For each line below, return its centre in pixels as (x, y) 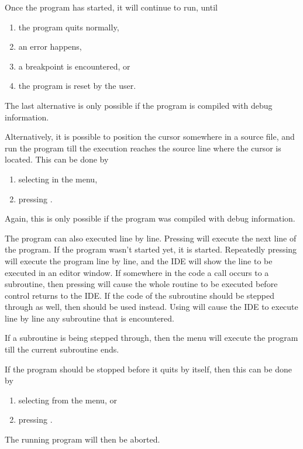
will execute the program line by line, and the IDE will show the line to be (139, 260)
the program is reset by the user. (77, 86)
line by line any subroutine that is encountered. (89, 318)
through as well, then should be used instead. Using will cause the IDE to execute (151, 307)
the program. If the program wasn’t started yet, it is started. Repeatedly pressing (151, 249)
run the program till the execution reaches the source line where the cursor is (143, 148)
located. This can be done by (57, 159)
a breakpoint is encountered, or (74, 66)
